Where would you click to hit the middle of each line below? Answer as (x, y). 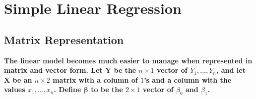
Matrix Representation (64, 39)
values (15, 89)
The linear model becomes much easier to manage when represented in (128, 60)
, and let (231, 70)
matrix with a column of (95, 79)
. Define (67, 89)
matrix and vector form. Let (53, 70)
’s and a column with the (188, 79)
